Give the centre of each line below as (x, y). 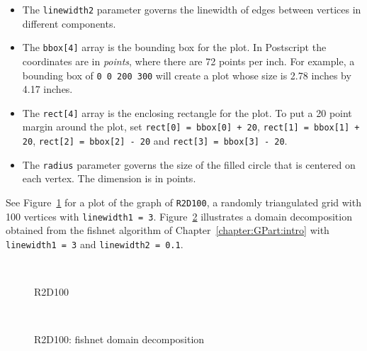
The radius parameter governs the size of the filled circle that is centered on (189, 164)
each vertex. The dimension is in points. (109, 178)
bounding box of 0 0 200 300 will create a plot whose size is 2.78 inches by (187, 75)
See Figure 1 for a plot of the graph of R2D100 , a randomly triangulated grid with (183, 202)
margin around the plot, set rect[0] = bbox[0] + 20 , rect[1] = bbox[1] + (191, 127)
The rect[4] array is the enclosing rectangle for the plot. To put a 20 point (187, 112)
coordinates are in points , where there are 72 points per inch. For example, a (188, 61)
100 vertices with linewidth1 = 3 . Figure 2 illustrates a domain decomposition (179, 216)
